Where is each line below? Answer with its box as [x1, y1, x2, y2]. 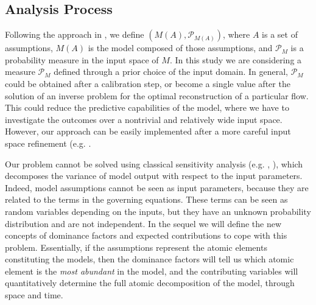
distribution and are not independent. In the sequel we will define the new [5, 217, 282, 230]
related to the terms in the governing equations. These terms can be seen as [5, 193, 288, 206]
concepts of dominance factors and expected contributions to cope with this [5, 229, 287, 242]
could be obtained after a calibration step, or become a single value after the [5, 77, 290, 89]
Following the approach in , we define [5, 28, 144, 41]
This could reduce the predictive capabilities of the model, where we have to [5, 101, 289, 114]
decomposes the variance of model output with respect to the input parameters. [5, 169, 303, 182]
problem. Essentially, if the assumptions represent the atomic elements [5, 240, 267, 253]
